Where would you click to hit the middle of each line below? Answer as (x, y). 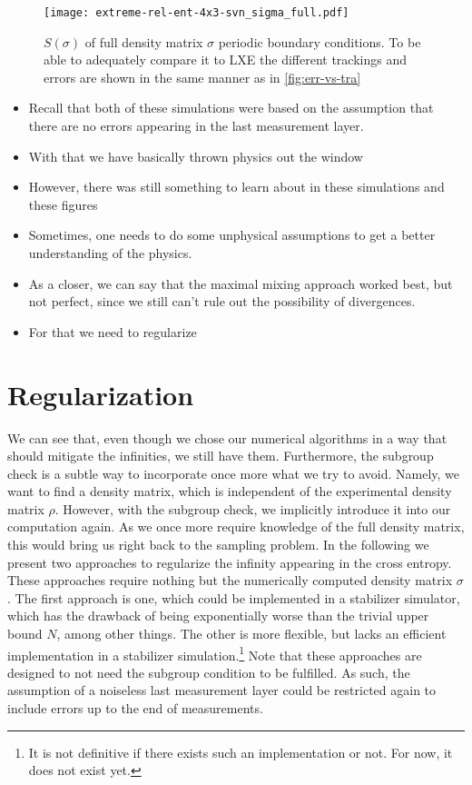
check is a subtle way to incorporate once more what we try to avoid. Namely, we (234, 473)
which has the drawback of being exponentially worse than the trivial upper (218, 616)
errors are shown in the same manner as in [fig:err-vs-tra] (202, 77)
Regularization (101, 394)
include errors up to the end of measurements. (135, 708)
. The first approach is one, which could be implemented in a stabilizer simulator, (234, 597)
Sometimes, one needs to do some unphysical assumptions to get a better (232, 235)
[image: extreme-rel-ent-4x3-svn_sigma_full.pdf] (197, 13)
